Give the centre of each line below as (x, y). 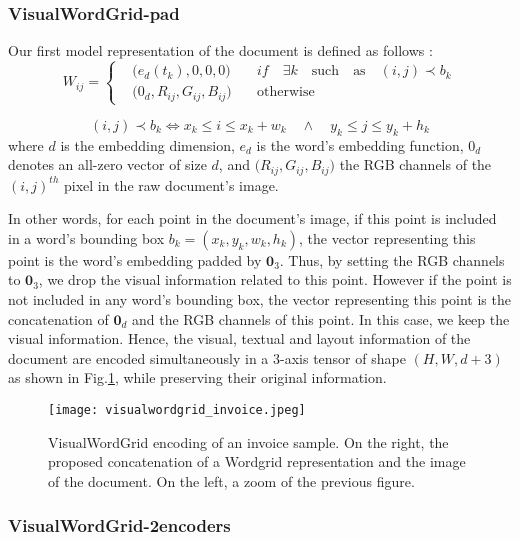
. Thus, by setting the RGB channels (392, 259)
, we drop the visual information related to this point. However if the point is (275, 279)
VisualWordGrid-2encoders (119, 525)
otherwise (286, 92)
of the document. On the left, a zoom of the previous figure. (231, 480)
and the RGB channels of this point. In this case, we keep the (321, 318)
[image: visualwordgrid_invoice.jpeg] (177, 410)
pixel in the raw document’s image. (171, 184)
